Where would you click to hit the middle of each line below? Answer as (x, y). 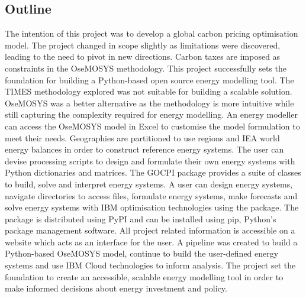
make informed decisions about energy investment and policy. (116, 288)
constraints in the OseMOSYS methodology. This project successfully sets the (146, 68)
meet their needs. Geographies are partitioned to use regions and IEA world (142, 137)
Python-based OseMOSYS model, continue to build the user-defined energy (142, 253)
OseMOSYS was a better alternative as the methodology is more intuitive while (149, 103)
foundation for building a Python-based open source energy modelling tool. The (149, 80)
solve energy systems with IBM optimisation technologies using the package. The (152, 207)
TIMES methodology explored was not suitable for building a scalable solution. (149, 91)
